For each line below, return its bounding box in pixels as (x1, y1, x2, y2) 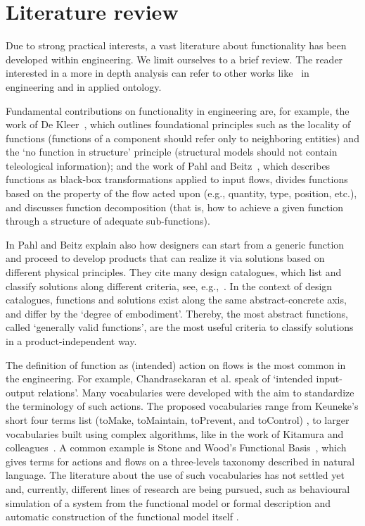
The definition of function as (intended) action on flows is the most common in (6, 357, 346, 372)
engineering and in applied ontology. (6, 79, 162, 94)
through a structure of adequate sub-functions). (6, 213, 210, 228)
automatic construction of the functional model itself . (6, 509, 239, 524)
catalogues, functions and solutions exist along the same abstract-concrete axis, (6, 292, 347, 307)
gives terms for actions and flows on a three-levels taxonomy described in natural (6, 453, 355, 468)
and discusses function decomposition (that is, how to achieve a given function (6, 199, 343, 214)
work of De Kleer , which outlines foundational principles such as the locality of (6, 117, 351, 132)
